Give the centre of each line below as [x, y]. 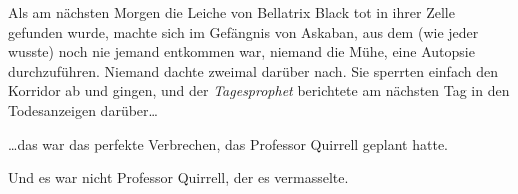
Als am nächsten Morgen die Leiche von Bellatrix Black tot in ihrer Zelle [231, 12]
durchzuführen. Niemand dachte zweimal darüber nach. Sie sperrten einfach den [253, 70]
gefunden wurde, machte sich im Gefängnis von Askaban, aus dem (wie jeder [243, 31]
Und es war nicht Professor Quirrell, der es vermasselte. [178, 177]
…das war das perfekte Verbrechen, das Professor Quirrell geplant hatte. [228, 143]
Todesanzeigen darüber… [83, 109]
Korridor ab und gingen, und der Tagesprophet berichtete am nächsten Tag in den [259, 90]
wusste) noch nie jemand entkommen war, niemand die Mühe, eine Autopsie [241, 51]
